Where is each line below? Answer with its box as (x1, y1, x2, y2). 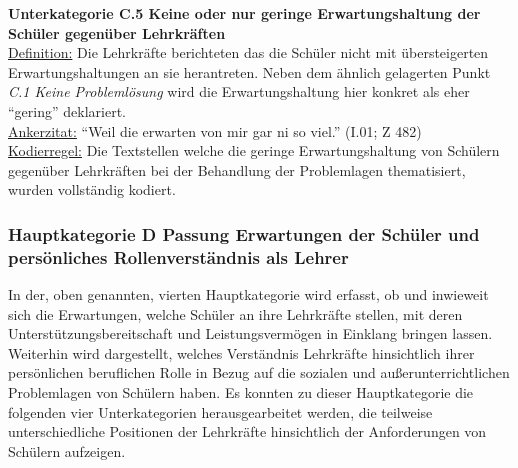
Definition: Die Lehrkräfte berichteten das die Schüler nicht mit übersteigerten (8, 42, 489, 63)
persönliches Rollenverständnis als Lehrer (8, 244, 349, 269)
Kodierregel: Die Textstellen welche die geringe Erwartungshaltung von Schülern (8, 140, 500, 161)
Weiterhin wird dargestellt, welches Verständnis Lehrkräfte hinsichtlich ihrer (8, 342, 475, 363)
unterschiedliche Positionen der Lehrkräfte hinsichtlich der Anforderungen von (8, 421, 487, 442)
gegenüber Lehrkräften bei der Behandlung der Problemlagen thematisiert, (8, 159, 466, 180)
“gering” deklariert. (8, 100, 126, 121)
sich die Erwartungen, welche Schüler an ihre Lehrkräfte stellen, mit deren (8, 303, 463, 324)
